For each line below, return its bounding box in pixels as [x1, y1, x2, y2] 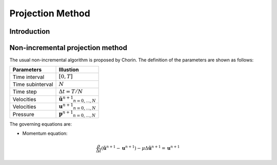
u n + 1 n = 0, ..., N [58, 102, 96, 111]
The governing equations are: [9, 121, 72, 127]
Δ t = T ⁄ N [58, 88, 83, 95]
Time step [12, 88, 37, 96]
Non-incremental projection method [9, 43, 128, 52]
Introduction [9, 27, 50, 36]
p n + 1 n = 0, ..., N [58, 110, 96, 119]
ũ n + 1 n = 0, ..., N [58, 95, 96, 103]
